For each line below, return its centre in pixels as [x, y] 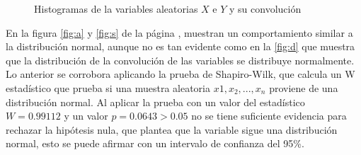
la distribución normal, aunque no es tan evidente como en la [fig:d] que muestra [180, 46]
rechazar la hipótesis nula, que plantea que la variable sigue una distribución [172, 129]
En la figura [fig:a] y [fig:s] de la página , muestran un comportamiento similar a [179, 32]
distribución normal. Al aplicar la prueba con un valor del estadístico [155, 102]
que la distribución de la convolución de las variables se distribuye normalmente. [180, 60]
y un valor [86, 116]
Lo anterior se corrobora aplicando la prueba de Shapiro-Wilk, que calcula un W [180, 74]
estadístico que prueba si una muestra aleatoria [108, 87]
